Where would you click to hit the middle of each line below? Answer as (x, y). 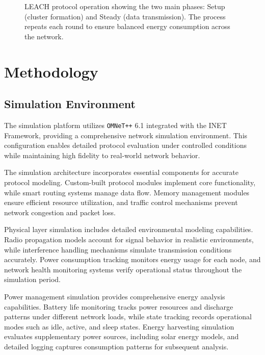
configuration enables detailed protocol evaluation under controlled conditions (125, 145)
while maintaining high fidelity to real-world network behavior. (102, 155)
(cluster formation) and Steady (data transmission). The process (125, 16)
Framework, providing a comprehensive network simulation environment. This (126, 135)
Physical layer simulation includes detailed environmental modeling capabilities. (129, 229)
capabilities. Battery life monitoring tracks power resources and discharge (119, 306)
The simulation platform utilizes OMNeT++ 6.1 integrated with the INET (115, 125)
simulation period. (32, 279)
